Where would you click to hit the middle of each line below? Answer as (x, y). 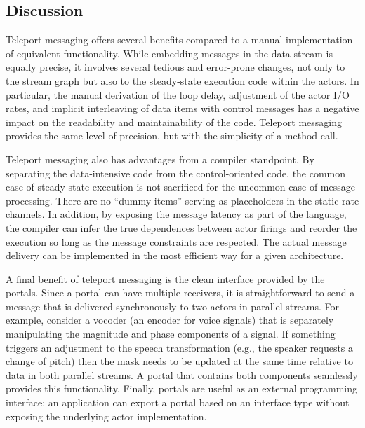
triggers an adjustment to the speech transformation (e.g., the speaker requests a (180, 347)
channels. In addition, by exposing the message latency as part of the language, (176, 214)
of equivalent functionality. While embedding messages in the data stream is (169, 53)
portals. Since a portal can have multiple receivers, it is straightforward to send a (180, 292)
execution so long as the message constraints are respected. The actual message (176, 241)
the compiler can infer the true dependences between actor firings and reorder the (181, 227)
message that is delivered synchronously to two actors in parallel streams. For (173, 306)
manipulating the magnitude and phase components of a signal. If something (171, 334)
